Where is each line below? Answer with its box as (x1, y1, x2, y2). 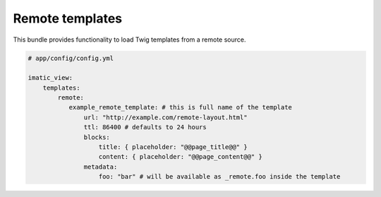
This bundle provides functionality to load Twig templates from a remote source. (13, 35, 246, 44)
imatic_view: (28, 74, 73, 82)
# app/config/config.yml (28, 54, 114, 62)
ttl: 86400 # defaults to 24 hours (83, 124, 207, 131)
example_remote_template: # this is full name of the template (68, 103, 293, 112)
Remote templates (13, 11, 123, 26)
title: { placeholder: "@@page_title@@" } (98, 143, 248, 151)
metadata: (83, 162, 118, 171)
